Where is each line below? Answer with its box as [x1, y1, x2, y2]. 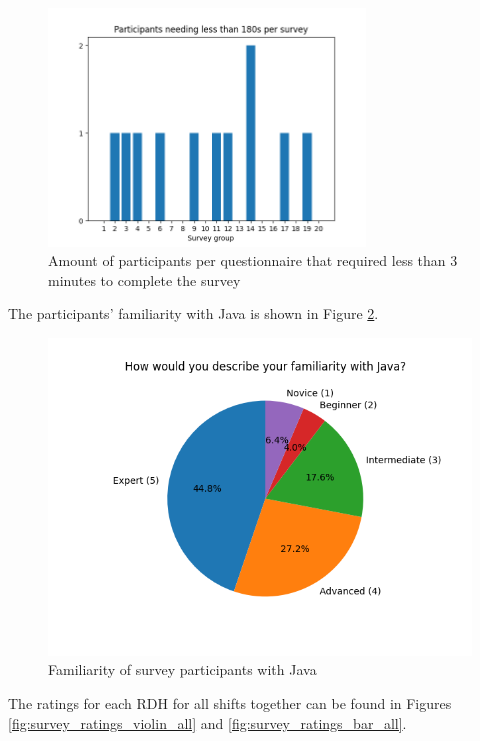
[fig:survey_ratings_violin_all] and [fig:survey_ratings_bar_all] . [8, 712, 407, 733]
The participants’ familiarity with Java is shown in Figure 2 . [8, 303, 379, 324]
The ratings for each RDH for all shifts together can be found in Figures [8, 693, 452, 714]
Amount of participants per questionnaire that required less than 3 [48, 250, 458, 271]
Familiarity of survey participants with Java [48, 659, 317, 680]
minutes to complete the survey [48, 269, 241, 290]
